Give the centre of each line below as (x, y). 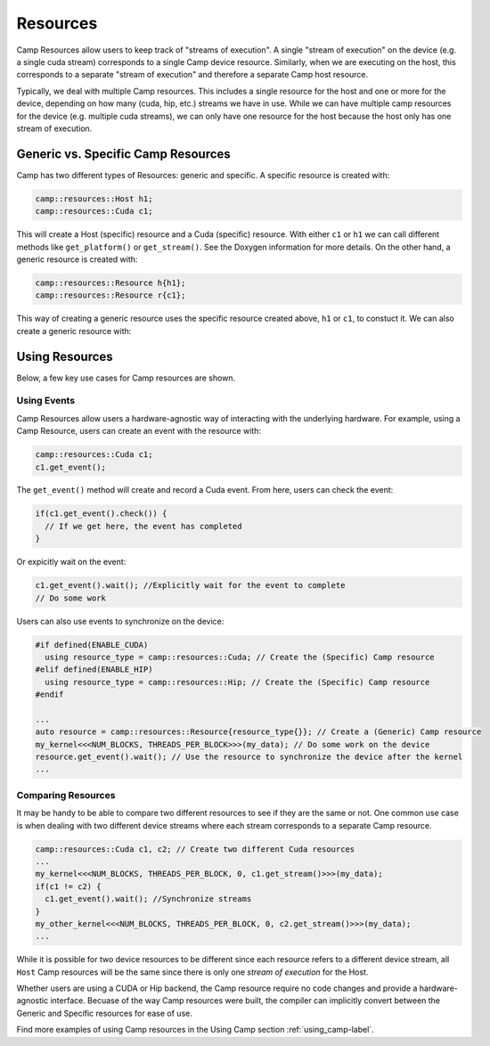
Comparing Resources (66, 795)
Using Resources (65, 356)
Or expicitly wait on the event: (71, 562)
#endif (49, 695)
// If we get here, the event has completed (143, 526)
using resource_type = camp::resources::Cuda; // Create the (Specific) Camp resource (240, 657)
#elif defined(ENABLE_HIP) (94, 670)
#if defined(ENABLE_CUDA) (92, 645)
